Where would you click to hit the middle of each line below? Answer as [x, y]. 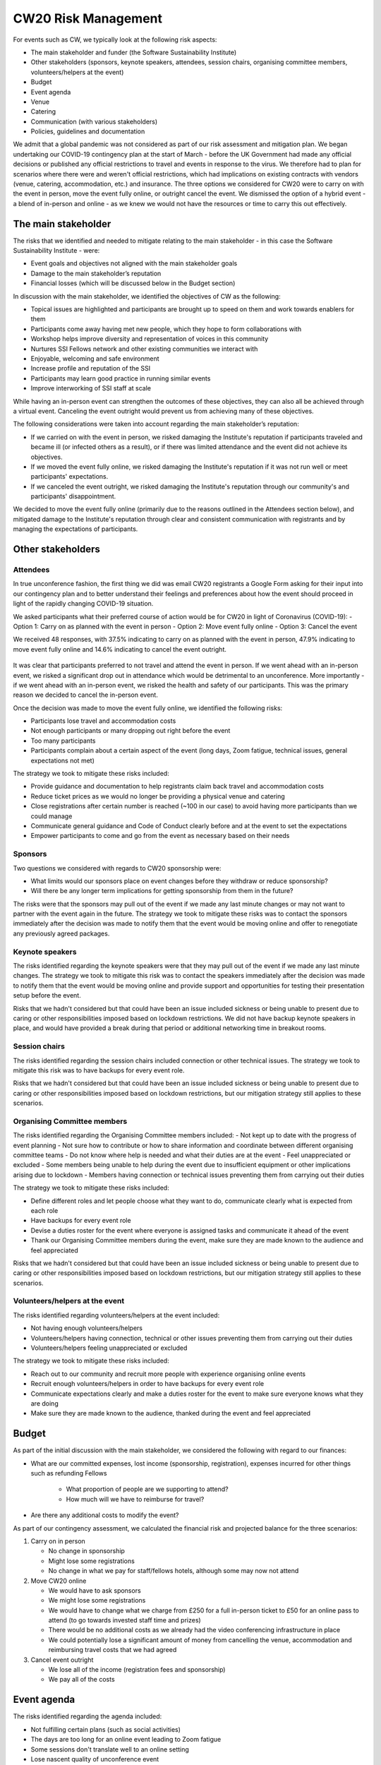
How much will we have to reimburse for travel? [135, 1499]
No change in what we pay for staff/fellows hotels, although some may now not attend [174, 1571]
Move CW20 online [59, 1581]
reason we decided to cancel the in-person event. [85, 695]
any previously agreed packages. [61, 933]
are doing [45, 1403]
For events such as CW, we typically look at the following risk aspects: [115, 40]
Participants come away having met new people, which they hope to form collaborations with [166, 329]
